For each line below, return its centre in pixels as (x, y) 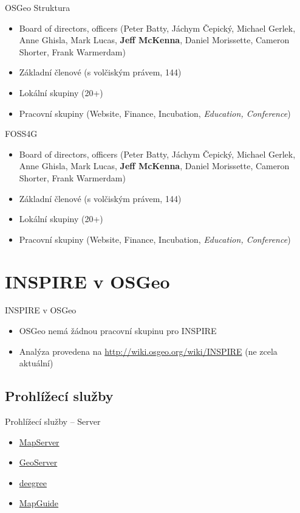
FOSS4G (21, 134)
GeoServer (38, 462)
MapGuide (39, 503)
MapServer (39, 441)
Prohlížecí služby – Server (53, 421)
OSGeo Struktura (38, 7)
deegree (33, 482)
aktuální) (36, 363)
